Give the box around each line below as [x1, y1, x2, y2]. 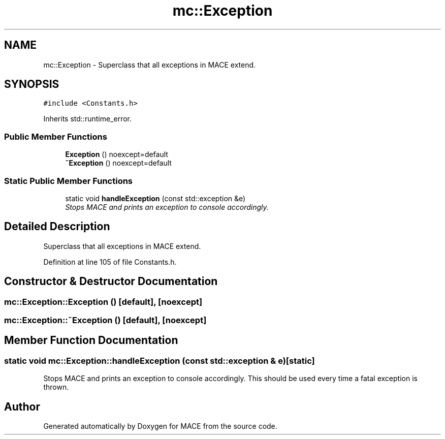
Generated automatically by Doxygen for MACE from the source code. [43, 422, 277, 431]
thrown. [43, 383, 69, 392]
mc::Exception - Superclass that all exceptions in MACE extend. [43, 60, 256, 69]
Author [4, 400, 40, 413]
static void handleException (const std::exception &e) [65, 194, 246, 203]
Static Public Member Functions [4, 175, 133, 186]
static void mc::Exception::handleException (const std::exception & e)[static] [4, 355, 315, 366]
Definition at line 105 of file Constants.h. [43, 257, 177, 266]
